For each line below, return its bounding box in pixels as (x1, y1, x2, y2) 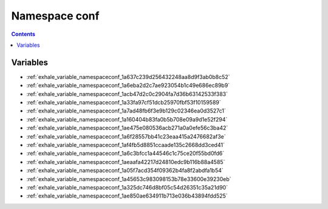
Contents (11, 30, 36, 38)
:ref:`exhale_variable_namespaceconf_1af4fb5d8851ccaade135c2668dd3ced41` (26, 141, 225, 148)
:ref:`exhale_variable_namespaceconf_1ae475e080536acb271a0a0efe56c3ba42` (26, 125, 228, 132)
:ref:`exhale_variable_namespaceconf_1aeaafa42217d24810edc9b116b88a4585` (26, 158, 225, 165)
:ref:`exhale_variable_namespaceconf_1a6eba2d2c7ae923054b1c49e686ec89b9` (26, 82, 230, 89)
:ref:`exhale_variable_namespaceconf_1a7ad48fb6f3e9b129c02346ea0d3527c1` (26, 107, 226, 115)
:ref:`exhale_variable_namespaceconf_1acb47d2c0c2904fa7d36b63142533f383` (26, 90, 228, 97)
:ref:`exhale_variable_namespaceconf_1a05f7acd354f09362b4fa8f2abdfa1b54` (26, 167, 224, 174)
